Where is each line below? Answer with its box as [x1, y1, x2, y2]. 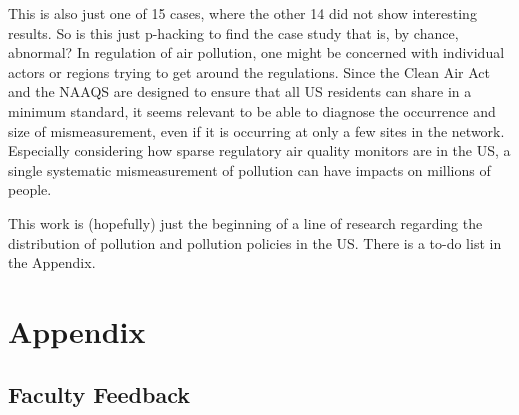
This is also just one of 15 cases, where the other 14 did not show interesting [8, 3, 477, 23]
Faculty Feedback [8, 379, 190, 410]
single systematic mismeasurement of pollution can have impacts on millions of [8, 159, 491, 180]
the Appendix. [8, 252, 96, 273]
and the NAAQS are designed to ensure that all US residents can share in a [8, 81, 472, 102]
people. [8, 179, 52, 200]
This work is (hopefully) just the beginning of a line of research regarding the [8, 212, 483, 233]
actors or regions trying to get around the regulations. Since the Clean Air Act [8, 61, 490, 82]
